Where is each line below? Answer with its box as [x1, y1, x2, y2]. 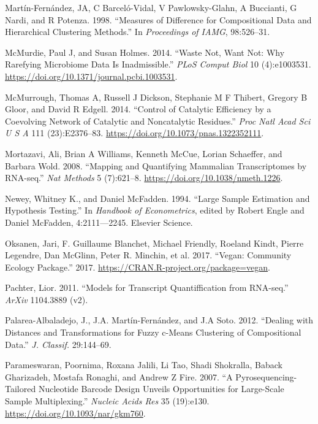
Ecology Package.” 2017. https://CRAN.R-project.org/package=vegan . [5, 260, 271, 273]
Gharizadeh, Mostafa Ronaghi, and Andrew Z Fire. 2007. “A [5, 370, 233, 383]
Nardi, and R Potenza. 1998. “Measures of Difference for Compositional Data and [5, 13, 312, 26]
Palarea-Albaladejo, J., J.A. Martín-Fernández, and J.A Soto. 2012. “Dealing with [5, 314, 314, 326]
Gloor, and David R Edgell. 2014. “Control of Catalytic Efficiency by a [5, 102, 271, 115]
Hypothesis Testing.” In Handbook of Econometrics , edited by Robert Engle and [5, 204, 305, 217]
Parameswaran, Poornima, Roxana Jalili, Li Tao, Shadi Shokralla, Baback [5, 358, 282, 371]
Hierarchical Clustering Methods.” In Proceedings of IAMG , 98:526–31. [5, 25, 270, 38]
